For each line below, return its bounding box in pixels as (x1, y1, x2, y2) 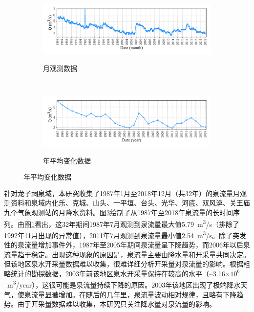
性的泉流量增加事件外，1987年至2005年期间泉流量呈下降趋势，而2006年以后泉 (4, 240, 250, 250)
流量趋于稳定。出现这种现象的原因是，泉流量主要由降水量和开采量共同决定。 (4, 249, 250, 259)
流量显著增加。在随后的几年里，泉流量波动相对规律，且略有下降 (31, 289, 236, 299)
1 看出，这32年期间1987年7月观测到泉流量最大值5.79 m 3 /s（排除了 (31, 217, 239, 229)
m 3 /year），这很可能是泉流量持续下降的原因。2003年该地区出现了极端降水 (7, 278, 241, 290)
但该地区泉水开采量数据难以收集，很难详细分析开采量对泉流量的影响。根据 (4, 259, 243, 269)
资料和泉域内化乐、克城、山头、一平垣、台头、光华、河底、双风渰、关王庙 (10, 198, 250, 208)
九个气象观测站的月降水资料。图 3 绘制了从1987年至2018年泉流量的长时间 (4, 207, 233, 217)
